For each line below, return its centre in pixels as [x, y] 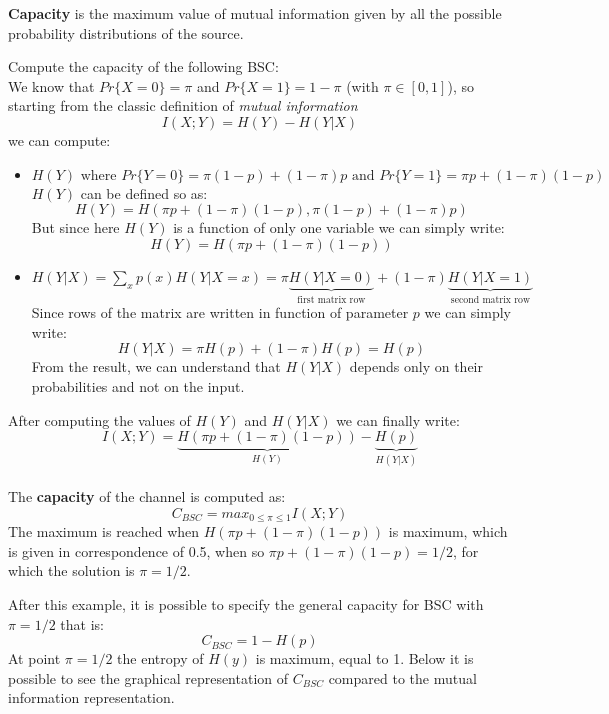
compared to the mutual [402, 677]
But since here [75, 227]
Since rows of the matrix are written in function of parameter [220, 312]
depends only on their [416, 366]
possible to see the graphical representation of [148, 677]
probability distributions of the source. [126, 32]
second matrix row [490, 299]
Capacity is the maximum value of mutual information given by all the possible [255, 13]
